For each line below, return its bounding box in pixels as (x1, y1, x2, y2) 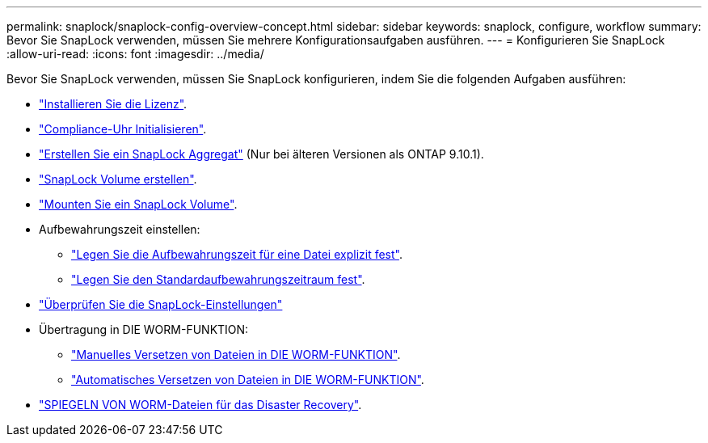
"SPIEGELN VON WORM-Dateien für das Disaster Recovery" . (39, 398, 362, 411)
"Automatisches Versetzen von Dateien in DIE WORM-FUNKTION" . (71, 373, 424, 386)
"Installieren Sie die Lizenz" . (39, 97, 188, 111)
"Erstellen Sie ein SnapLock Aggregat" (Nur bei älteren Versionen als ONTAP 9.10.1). (39, 147, 484, 161)
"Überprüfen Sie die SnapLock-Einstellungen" (39, 297, 283, 311)
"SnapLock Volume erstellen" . (39, 172, 197, 186)
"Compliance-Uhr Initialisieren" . (39, 122, 207, 136)
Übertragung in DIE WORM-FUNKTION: (39, 323, 249, 336)
